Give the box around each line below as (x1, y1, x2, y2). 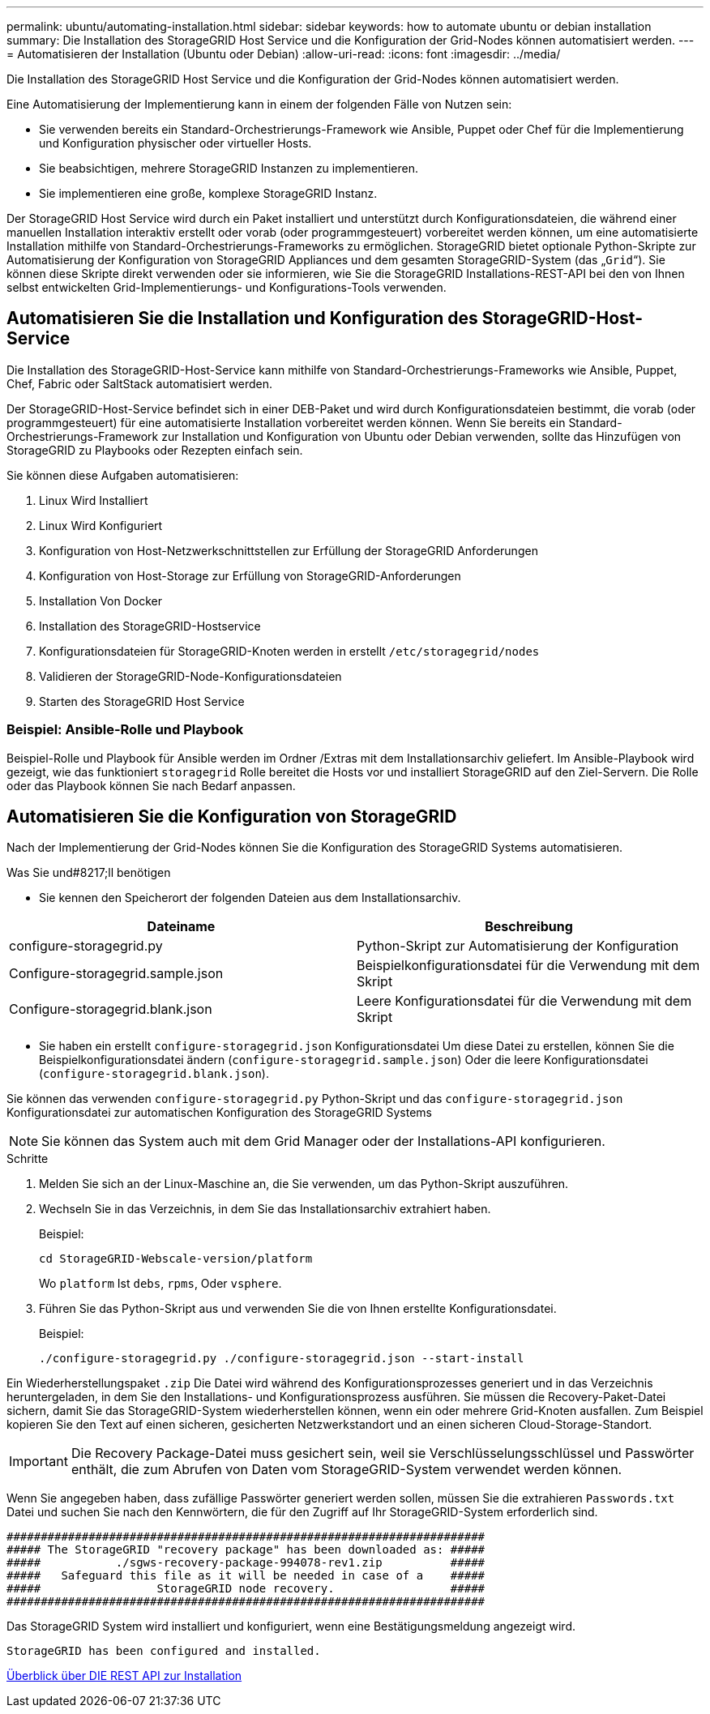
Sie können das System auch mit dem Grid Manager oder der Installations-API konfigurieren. (41, 1133, 605, 1150)
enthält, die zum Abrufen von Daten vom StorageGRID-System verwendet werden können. (71, 1461, 622, 1478)
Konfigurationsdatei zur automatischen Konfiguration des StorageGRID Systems (6, 1105, 432, 1120)
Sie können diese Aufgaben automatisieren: (6, 468, 239, 482)
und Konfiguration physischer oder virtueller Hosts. (39, 136, 312, 150)
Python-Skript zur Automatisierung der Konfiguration (357, 938, 679, 955)
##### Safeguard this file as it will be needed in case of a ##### (6, 1569, 485, 1583)
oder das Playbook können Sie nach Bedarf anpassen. (6, 778, 296, 793)
